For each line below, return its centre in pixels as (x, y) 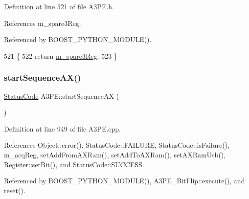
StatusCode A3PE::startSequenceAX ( (62, 96)
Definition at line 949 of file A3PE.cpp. (63, 128)
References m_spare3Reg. (43, 23)
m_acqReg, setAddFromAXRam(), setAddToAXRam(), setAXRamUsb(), (115, 154)
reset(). (15, 190)
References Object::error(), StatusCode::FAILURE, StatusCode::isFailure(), (117, 145)
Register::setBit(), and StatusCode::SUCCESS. (74, 164)
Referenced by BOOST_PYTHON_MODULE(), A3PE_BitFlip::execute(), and (124, 181)
